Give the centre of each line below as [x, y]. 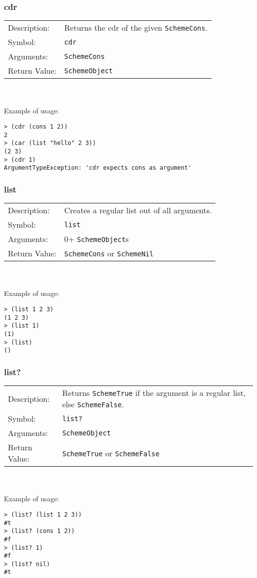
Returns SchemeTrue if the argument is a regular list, [154, 393]
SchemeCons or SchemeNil [109, 253]
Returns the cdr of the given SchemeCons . [136, 28]
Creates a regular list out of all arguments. [138, 210]
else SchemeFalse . [93, 404]
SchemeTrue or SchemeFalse [111, 453]
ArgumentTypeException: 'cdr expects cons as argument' [98, 168]
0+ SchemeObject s [97, 239]
